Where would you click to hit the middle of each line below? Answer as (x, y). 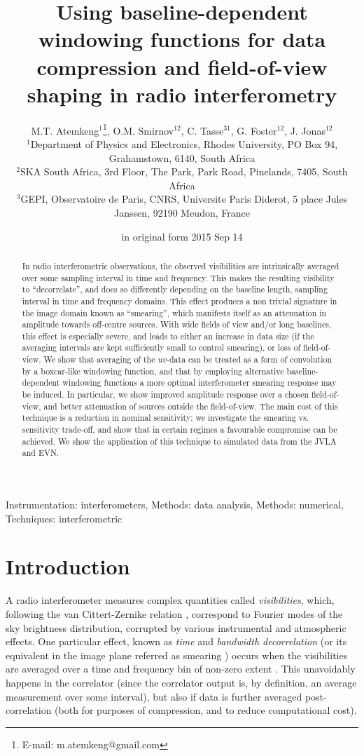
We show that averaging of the (99, 359)
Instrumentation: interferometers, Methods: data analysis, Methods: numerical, (175, 505)
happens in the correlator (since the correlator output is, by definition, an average (181, 682)
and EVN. (41, 453)
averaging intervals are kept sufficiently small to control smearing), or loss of (161, 347)
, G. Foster (254, 130)
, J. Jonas (305, 130)
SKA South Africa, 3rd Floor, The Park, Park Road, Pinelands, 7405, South (184, 171)
